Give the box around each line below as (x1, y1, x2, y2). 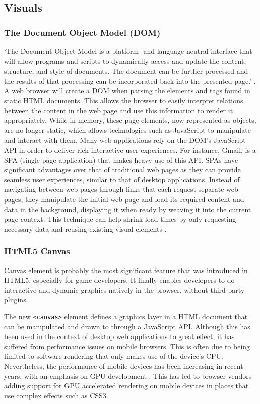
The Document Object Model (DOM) (4, 26, 161, 38)
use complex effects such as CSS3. (4, 390, 108, 400)
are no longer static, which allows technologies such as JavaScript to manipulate (4, 124, 251, 135)
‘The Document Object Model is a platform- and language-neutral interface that (4, 46, 252, 56)
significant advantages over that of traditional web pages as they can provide (4, 164, 241, 175)
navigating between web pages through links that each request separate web (4, 184, 238, 194)
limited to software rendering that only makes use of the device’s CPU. (4, 351, 223, 361)
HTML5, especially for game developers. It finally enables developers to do (4, 275, 235, 285)
